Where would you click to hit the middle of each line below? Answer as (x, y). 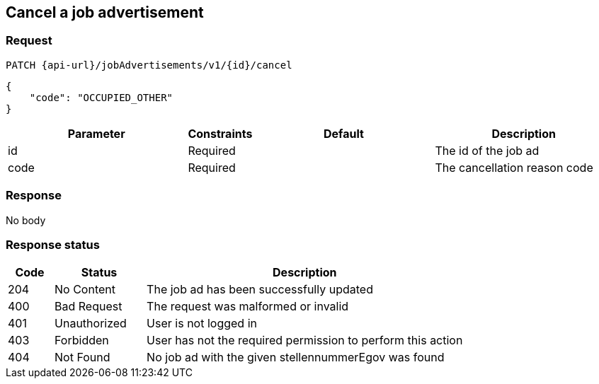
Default (344, 133)
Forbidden (82, 341)
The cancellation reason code (514, 167)
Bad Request (89, 307)
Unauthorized (91, 324)
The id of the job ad (487, 150)
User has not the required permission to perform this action (305, 341)
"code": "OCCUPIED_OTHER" (101, 97)
